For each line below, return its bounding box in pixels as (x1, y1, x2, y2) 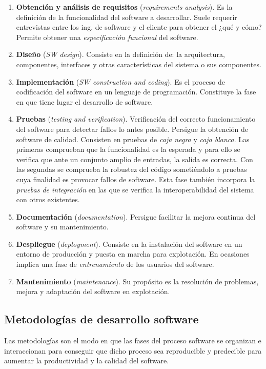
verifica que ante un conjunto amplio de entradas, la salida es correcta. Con (16, 153, 253, 164)
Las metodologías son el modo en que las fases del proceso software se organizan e (4, 335, 261, 346)
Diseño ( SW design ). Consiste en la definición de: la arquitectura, (16, 49, 225, 60)
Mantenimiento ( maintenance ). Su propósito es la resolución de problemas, (16, 276, 259, 286)
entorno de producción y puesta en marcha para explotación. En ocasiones (16, 248, 250, 259)
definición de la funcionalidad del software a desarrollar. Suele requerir (16, 11, 237, 22)
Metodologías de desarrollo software (4, 311, 199, 327)
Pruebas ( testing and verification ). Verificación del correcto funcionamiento (16, 113, 256, 124)
